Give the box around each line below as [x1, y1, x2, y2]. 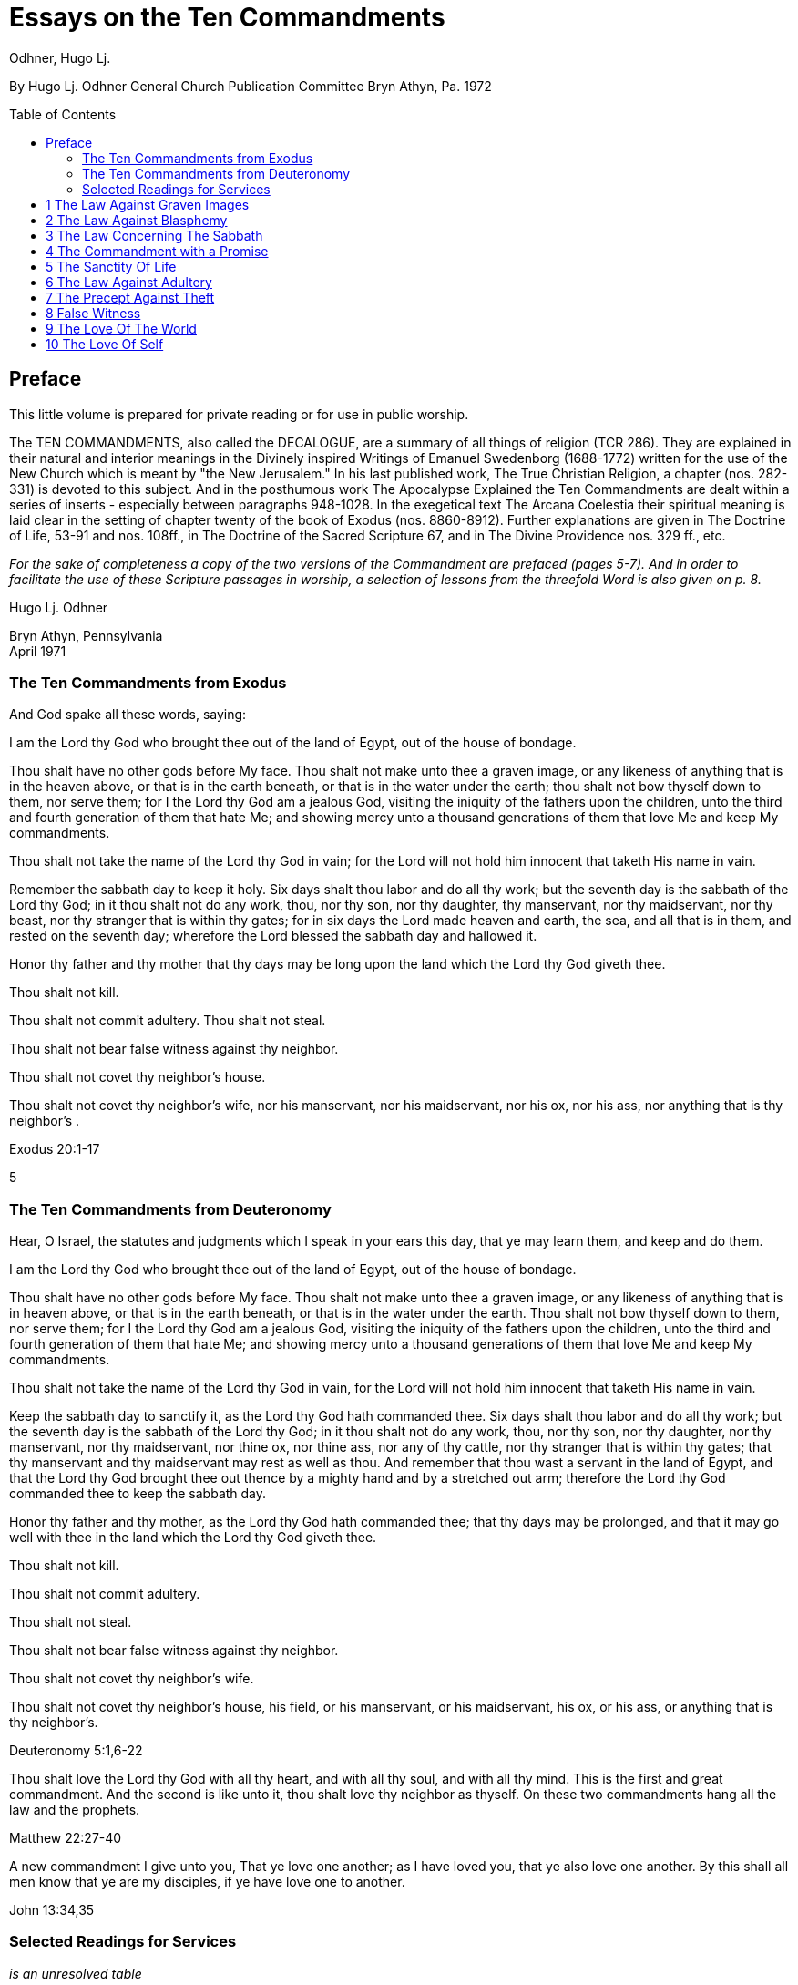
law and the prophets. [9, 1802, 140, 1818]
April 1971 [9, 643, 66, 659]
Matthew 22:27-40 [9, 1830, 122, 1846]
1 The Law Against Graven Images [46, 196, 250, 212]
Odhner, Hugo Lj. [9, 49, 111, 66]
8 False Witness [46, 304, 141, 321]
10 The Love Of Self [46, 335, 164, 352]
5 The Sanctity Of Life [46, 258, 177, 274]
